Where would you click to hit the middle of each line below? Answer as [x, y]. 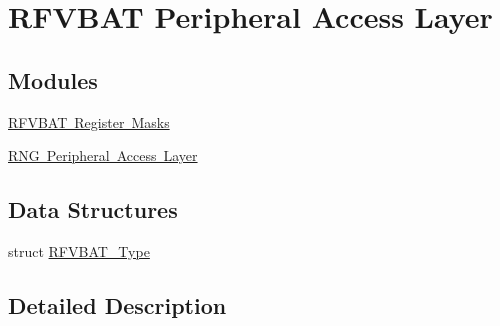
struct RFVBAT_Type [79, 250]
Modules [53, 79]
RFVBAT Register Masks [89, 121]
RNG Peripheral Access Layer [103, 155]
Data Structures [93, 209]
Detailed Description [117, 304]
